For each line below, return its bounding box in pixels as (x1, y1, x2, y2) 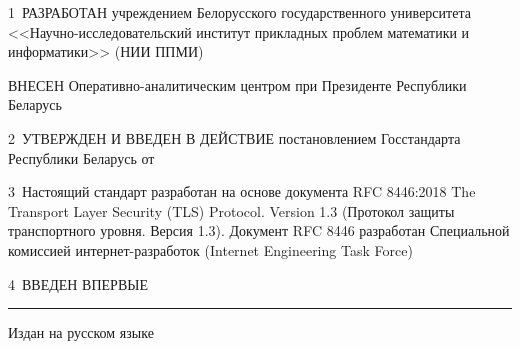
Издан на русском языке (8, 322, 154, 343)
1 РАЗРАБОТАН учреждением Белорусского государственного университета (8, 2, 471, 22)
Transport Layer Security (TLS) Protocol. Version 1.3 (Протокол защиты (8, 200, 455, 221)
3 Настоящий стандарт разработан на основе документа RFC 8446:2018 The (8, 181, 476, 202)
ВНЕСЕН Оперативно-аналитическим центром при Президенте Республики (8, 74, 467, 95)
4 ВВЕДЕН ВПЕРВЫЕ (8, 273, 148, 294)
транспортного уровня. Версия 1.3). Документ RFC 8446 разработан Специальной (8, 220, 510, 241)
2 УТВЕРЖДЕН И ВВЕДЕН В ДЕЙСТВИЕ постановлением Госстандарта (8, 127, 461, 148)
